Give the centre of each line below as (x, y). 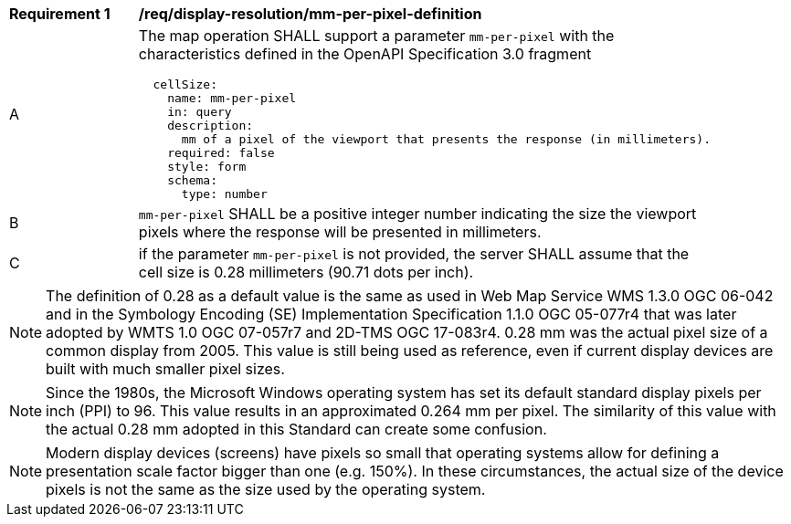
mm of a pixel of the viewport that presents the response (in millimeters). (446, 139)
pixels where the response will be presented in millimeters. (340, 232)
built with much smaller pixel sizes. (165, 369)
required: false (221, 153)
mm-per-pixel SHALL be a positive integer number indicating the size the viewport (417, 214)
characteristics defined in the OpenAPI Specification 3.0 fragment (365, 54)
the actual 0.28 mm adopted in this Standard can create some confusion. (296, 429)
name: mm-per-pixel (232, 98)
